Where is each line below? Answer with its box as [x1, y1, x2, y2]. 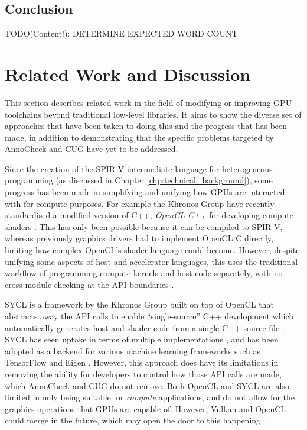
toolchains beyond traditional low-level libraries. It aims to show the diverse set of [5, 108, 302, 120]
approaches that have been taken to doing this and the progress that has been [5, 119, 288, 132]
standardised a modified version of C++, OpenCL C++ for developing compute [5, 209, 293, 221]
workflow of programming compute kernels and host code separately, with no [5, 267, 283, 279]
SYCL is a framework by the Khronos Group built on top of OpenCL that [5, 298, 274, 311]
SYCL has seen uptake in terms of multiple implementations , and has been [5, 333, 279, 345]
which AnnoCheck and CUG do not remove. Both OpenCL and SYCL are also [5, 379, 289, 392]
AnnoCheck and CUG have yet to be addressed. [5, 143, 178, 155]
